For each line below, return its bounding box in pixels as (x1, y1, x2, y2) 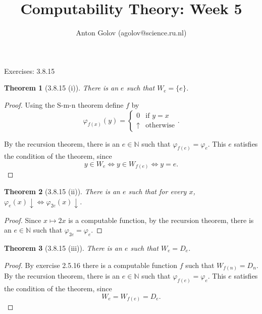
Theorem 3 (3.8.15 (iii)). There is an (4, 242, 122, 253)
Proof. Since (4, 214, 41, 225)
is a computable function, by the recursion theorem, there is (68, 214, 254, 225)
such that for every (128, 186, 187, 197)
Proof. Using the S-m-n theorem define (4, 99, 124, 110)
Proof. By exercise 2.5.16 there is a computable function (4, 259, 177, 270)
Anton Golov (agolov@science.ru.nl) (76, 27, 187, 38)
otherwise (145, 122, 175, 129)
